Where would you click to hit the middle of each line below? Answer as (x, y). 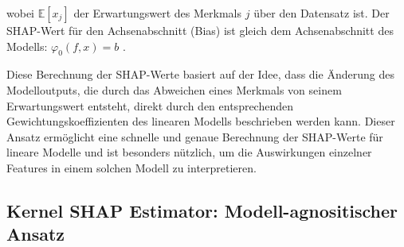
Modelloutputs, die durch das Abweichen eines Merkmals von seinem (174, 89)
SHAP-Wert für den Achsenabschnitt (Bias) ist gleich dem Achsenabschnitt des (200, 30)
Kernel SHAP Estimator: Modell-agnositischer (202, 210)
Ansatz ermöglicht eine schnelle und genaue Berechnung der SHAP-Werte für (195, 136)
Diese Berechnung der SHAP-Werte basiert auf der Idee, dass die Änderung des (200, 74)
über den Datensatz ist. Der (322, 13)
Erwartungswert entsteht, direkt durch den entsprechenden (150, 105)
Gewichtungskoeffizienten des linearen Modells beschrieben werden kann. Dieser (201, 121)
